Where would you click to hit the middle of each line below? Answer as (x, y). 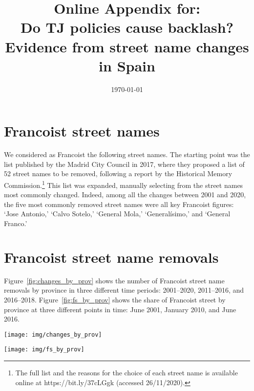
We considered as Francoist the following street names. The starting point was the (127, 154)
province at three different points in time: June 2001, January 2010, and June (120, 309)
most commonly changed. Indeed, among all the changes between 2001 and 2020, (125, 195)
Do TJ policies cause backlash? (127, 27)
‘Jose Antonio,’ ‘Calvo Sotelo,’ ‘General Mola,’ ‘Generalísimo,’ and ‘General (117, 214)
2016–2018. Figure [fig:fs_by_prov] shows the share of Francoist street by (115, 299)
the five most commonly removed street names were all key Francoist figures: (119, 204)
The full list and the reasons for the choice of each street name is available (127, 373)
